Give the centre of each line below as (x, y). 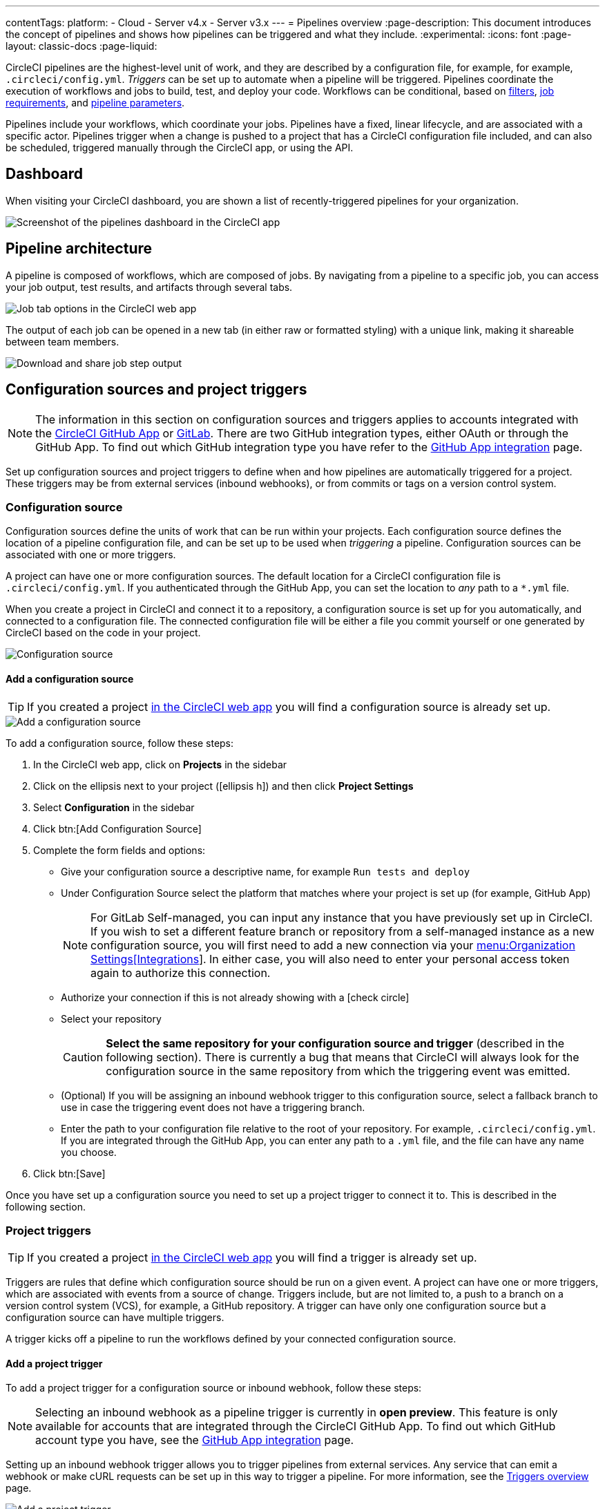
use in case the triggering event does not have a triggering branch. (213, 1107)
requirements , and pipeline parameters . (95, 103)
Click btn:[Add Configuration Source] (117, 828)
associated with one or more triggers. (91, 555)
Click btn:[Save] (69, 1173)
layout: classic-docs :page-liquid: (81, 46)
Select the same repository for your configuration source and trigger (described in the (335, 1043)
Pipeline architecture (79, 249)
